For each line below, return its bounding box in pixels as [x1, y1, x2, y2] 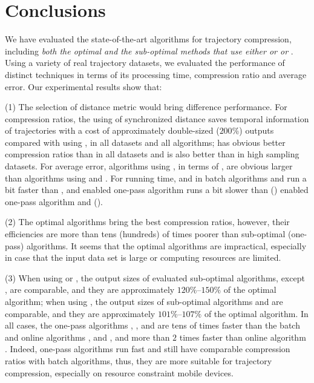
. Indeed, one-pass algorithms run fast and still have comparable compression [5, 342, 290, 355]
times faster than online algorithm [179, 330, 306, 343]
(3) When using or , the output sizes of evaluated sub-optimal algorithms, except [5, 271, 305, 284]
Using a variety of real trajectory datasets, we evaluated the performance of [5, 56, 285, 69]
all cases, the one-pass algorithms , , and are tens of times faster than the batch [5, 319, 300, 332]
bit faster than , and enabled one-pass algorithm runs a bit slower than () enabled [5, 183, 309, 196]
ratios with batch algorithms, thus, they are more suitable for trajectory [5, 354, 272, 367]
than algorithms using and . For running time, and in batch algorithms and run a [5, 171, 307, 184]
